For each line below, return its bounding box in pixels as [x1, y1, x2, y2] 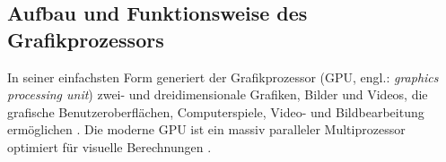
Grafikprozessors [7, 25, 164, 53]
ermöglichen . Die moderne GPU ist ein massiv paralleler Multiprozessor [7, 120, 406, 139]
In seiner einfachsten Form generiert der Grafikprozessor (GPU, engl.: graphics [7, 67, 439, 86]
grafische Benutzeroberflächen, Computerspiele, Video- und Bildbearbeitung [7, 102, 424, 121]
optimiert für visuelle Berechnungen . [7, 137, 212, 156]
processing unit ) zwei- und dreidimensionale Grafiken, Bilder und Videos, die [7, 85, 428, 104]
